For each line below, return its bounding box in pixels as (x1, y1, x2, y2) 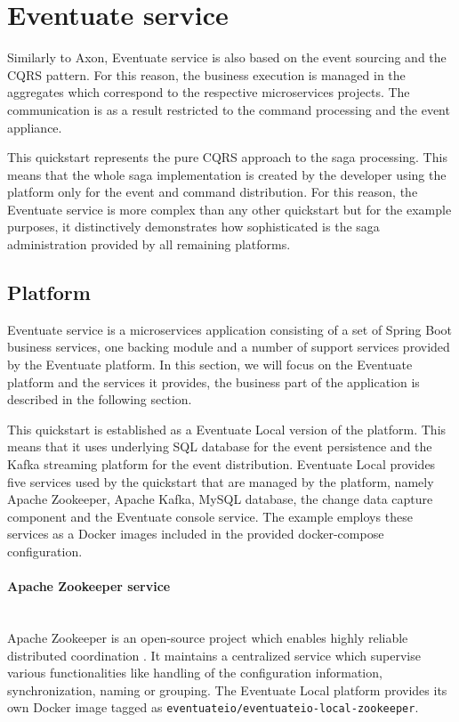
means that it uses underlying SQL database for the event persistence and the (7, 437, 432, 456)
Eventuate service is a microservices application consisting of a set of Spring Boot (7, 320, 452, 338)
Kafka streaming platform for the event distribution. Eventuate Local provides (7, 455, 436, 474)
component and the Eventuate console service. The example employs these (7, 507, 413, 525)
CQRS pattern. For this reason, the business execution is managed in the (7, 65, 406, 84)
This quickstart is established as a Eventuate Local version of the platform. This (7, 419, 447, 438)
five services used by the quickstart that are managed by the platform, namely (7, 472, 434, 491)
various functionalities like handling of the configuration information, (7, 663, 382, 682)
